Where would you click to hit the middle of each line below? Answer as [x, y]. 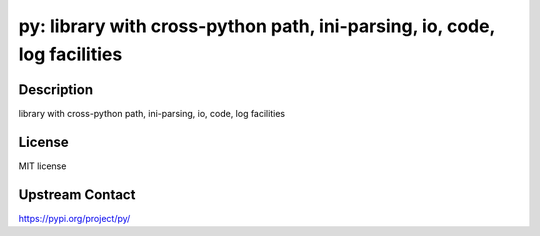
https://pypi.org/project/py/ [74, 218]
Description [56, 89]
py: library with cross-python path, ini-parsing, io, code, [256, 26]
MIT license [42, 166]
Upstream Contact [77, 194]
